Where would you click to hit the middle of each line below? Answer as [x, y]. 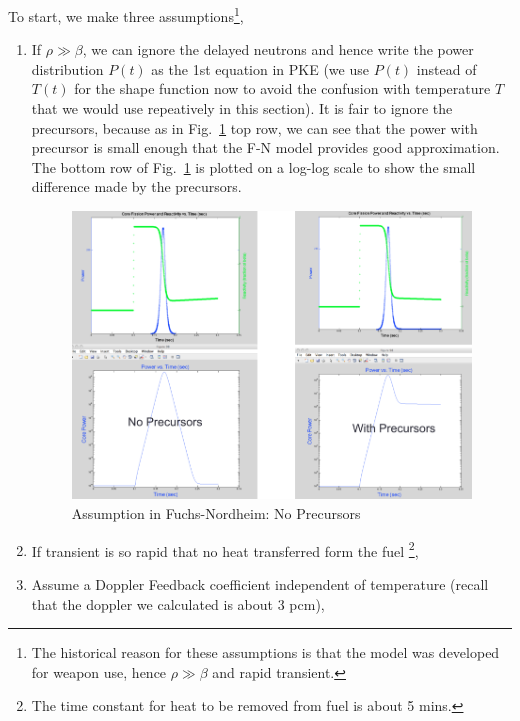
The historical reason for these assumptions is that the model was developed [265, 652]
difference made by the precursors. [136, 186]
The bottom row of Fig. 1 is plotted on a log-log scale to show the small [253, 166]
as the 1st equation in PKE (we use [260, 68]
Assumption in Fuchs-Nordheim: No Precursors [216, 513]
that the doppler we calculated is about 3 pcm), [178, 603]
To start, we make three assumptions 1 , [126, 14]
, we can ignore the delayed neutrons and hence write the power [278, 49]
